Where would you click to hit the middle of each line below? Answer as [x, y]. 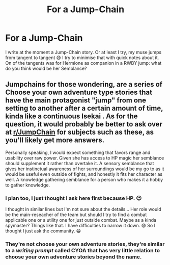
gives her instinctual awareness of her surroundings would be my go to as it [85, 169]
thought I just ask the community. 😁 [43, 231]
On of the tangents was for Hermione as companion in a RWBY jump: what [83, 63]
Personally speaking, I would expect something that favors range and [78, 152]
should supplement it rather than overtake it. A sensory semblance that [80, 163]
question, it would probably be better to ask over [84, 124]
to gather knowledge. [27, 185]
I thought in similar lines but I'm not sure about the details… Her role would [83, 209]
